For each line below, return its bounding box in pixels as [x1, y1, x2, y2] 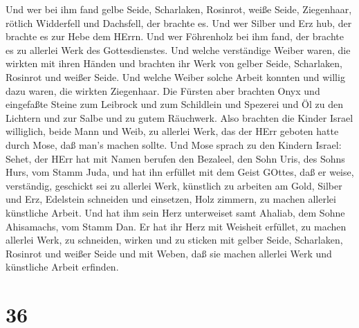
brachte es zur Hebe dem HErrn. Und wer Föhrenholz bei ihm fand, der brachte [6, 29, 344, 44]
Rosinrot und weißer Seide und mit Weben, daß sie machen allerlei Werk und [6, 246, 332, 260]
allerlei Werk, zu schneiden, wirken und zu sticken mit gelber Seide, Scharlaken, [6, 233, 343, 247]
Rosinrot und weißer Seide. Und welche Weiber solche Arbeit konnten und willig [6, 69, 345, 84]
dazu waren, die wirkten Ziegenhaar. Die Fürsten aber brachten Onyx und [6, 83, 320, 98]
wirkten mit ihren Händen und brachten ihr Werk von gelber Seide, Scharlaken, [6, 56, 342, 71]
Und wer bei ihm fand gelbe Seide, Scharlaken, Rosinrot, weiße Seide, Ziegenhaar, [6, 2, 352, 16]
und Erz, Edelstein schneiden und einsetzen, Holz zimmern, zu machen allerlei [6, 192, 336, 206]
